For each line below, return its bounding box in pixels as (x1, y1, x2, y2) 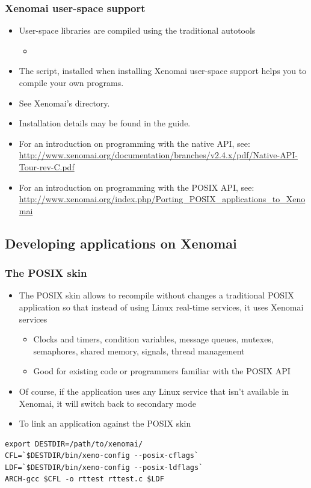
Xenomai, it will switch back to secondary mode (19, 397, 196, 409)
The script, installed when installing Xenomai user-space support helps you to (19, 64, 307, 77)
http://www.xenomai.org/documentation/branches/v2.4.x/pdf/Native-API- (19, 149, 298, 161)
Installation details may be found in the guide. (19, 117, 191, 129)
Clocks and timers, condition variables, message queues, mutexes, (33, 333, 274, 345)
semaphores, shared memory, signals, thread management (33, 344, 245, 357)
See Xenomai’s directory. (19, 96, 110, 109)
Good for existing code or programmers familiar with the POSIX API (33, 365, 291, 377)
